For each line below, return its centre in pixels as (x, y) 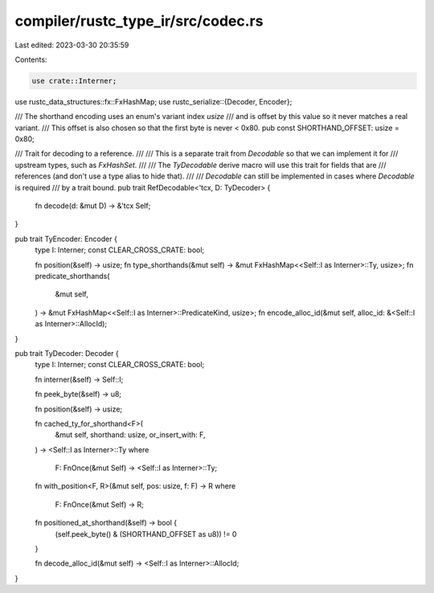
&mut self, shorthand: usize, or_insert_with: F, (130, 435)
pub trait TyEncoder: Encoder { (66, 239)
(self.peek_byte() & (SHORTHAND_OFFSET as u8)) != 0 (146, 534)
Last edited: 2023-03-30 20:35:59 (72, 45)
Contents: (31, 59)
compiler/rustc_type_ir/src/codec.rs (139, 21)
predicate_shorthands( (72, 276)
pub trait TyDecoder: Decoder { (67, 353)
